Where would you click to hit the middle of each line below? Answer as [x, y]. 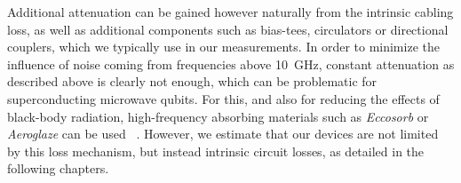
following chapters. [58, 168]
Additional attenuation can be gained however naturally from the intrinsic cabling [230, 12]
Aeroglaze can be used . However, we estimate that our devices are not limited [223, 134]
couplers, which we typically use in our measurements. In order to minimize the [223, 47]
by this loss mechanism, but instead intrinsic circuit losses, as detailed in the [216, 151]
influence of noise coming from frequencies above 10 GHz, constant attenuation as [231, 64]
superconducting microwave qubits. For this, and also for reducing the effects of [223, 98]
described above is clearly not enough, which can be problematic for [192, 81]
